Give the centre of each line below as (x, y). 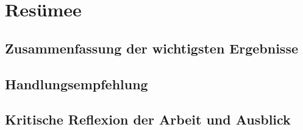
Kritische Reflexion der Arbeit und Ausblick (148, 119)
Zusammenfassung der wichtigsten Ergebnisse (152, 48)
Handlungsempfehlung (77, 84)
